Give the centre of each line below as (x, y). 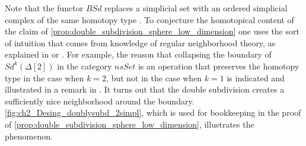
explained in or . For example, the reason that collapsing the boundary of (138, 54)
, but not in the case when (154, 77)
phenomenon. (29, 136)
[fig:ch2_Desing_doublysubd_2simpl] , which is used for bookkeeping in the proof (153, 112)
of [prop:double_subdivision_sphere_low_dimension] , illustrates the (130, 124)
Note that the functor (44, 8)
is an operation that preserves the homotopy (219, 66)
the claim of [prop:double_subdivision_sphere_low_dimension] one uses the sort (152, 31)
